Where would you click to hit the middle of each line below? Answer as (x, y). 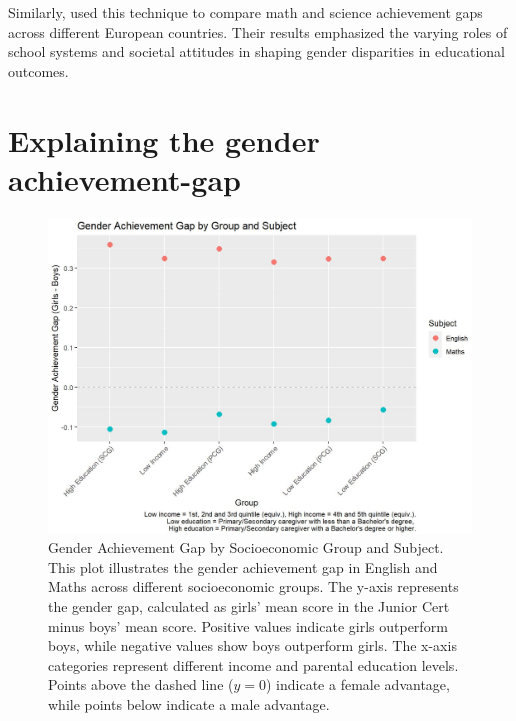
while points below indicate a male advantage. (189, 703)
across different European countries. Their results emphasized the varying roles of (258, 31)
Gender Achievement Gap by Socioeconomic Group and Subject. (246, 547)
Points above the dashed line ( (141, 684)
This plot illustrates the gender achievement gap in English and (243, 566)
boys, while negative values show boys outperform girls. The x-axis (252, 645)
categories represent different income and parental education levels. (253, 664)
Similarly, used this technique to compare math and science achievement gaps (245, 12)
